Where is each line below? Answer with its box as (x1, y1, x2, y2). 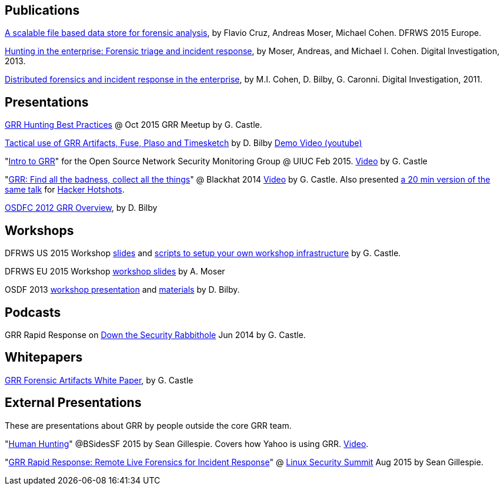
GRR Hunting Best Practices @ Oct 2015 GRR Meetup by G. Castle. (5, 120, 262, 130)
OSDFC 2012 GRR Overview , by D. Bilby (5, 203, 158, 213)
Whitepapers (5, 350, 83, 365)
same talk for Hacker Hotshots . (5, 184, 125, 195)
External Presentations (5, 395, 142, 410)
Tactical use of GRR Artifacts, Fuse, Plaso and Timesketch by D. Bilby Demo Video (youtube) (5, 138, 362, 148)
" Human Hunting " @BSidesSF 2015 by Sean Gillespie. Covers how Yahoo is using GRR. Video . (5, 438, 369, 449)
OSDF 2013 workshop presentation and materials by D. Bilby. (5, 284, 240, 295)
